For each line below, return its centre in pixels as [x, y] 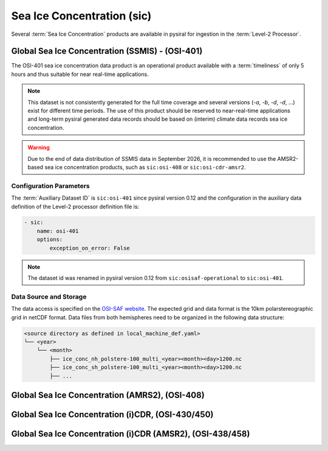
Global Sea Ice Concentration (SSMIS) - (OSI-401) [107, 51]
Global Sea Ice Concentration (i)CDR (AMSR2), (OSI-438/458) [131, 434]
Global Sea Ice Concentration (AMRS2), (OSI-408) [108, 395]
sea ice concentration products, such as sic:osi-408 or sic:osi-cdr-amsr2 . [145, 167]
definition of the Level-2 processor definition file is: [75, 206]
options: [50, 239]
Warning [39, 148]
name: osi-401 [58, 231]
